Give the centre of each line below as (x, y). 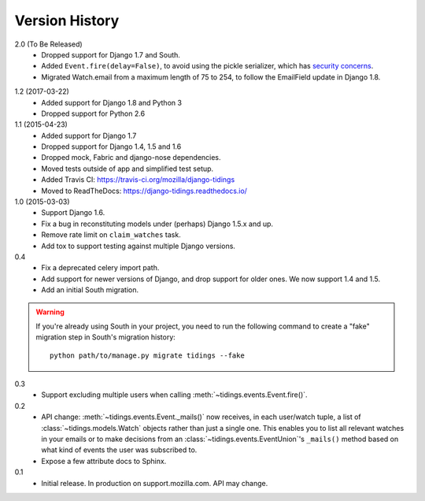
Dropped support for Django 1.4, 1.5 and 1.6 (111, 147)
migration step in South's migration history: (106, 337)
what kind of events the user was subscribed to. (119, 450)
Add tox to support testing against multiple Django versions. (139, 246)
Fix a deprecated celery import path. (100, 268)
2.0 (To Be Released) (48, 44)
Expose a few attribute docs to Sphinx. (104, 461)
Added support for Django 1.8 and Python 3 (112, 102)
